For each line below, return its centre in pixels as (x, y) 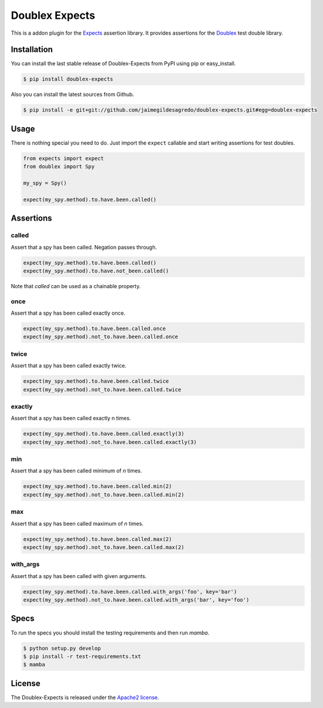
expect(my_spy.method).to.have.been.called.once (95, 329)
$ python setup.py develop (62, 648)
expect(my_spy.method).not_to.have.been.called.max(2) (104, 547)
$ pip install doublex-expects (68, 79)
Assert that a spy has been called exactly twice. (69, 366)
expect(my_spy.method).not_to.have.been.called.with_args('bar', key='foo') (136, 600)
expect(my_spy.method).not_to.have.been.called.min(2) (104, 495)
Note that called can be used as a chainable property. (76, 286)
